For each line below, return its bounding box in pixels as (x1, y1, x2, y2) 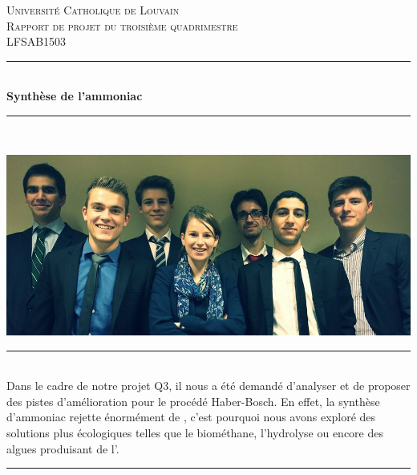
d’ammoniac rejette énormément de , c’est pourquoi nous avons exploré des (6, 408, 376, 425)
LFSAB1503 (6, 33, 67, 50)
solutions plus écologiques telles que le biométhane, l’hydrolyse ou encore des (6, 424, 383, 440)
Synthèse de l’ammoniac (6, 87, 143, 104)
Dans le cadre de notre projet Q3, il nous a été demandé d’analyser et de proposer (6, 377, 411, 394)
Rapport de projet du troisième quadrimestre (6, 17, 238, 34)
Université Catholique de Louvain (6, 2, 180, 18)
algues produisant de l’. (6, 440, 119, 457)
